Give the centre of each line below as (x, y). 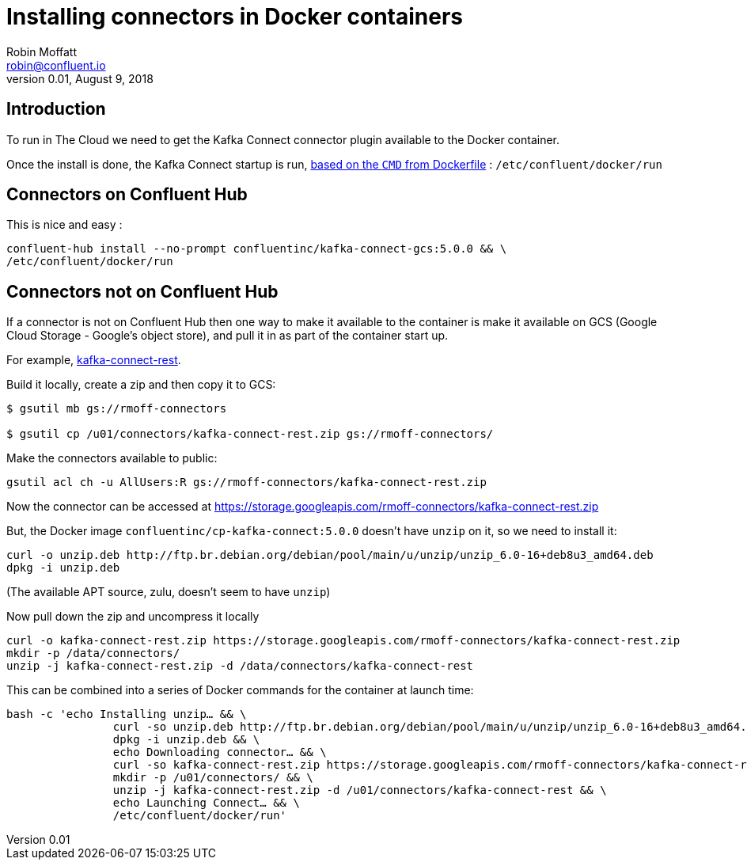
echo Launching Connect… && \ (206, 803)
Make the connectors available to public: (112, 458)
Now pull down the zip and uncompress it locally (133, 617)
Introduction (56, 109)
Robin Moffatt (42, 51)
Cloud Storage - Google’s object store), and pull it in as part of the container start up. (228, 336)
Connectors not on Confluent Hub (142, 291)
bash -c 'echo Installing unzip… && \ (127, 714)
